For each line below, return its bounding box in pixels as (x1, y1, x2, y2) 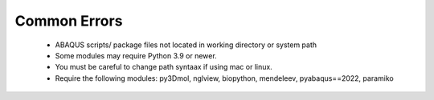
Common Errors (14, 12, 123, 30)
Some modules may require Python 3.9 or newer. (55, 50, 217, 60)
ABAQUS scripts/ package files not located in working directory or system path (55, 40, 317, 50)
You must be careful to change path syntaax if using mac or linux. (55, 62, 272, 72)
